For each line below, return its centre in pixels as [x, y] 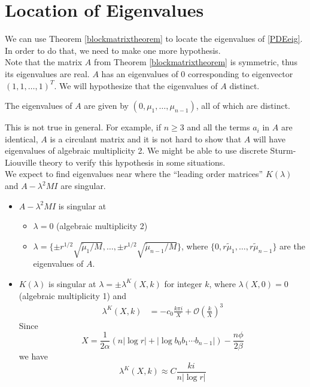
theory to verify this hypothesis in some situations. [132, 162]
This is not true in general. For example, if [83, 127]
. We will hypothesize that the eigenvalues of [136, 85]
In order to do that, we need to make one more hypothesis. [113, 50]
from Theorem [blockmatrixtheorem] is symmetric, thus [195, 62]
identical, [22, 138]
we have [33, 356]
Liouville [21, 162]
